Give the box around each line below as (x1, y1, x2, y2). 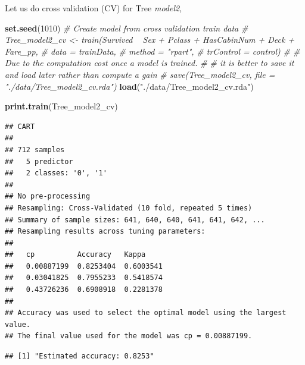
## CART (5, 122, 35, 131)
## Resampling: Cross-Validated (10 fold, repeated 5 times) (5, 203, 253, 212)
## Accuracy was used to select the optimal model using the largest (5, 309, 287, 317)
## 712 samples (5, 145, 65, 154)
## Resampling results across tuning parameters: (5, 227, 206, 236)
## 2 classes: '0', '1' (5, 169, 107, 178)
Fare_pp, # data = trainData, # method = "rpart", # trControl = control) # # (5, 45, 300, 57)
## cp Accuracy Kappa (5, 250, 146, 259)
